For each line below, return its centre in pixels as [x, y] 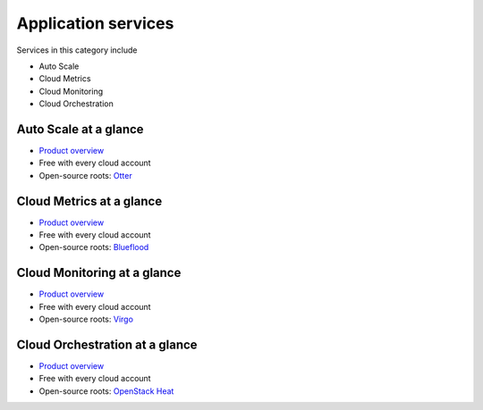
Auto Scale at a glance [80, 129]
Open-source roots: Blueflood [94, 247]
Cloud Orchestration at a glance [107, 344]
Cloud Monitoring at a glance [99, 273]
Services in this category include [77, 50]
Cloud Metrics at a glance [89, 201]
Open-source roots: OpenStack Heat [106, 391]
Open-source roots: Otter [86, 175]
